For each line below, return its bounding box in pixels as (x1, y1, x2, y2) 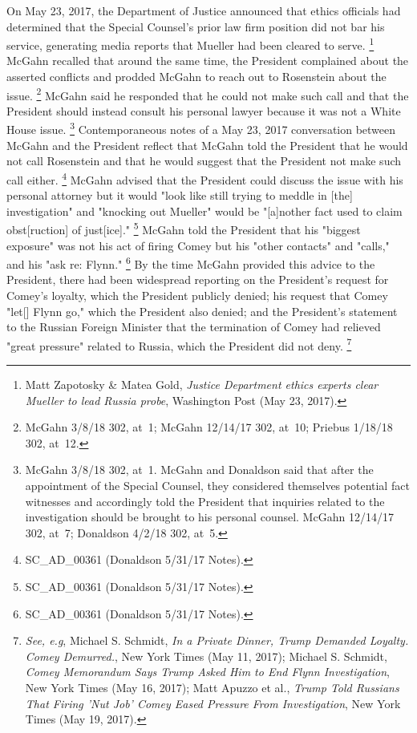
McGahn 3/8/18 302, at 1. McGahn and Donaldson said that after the (25, 461, 374, 478)
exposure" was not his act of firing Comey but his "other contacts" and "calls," (6, 237, 390, 253)
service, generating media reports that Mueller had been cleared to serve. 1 (6, 34, 374, 53)
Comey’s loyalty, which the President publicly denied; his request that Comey (6, 287, 388, 304)
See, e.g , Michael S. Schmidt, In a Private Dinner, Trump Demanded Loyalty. (25, 632, 409, 649)
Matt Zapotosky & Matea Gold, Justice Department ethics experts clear (25, 376, 379, 393)
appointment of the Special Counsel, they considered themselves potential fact (25, 477, 410, 494)
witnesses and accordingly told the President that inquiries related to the (25, 492, 385, 509)
